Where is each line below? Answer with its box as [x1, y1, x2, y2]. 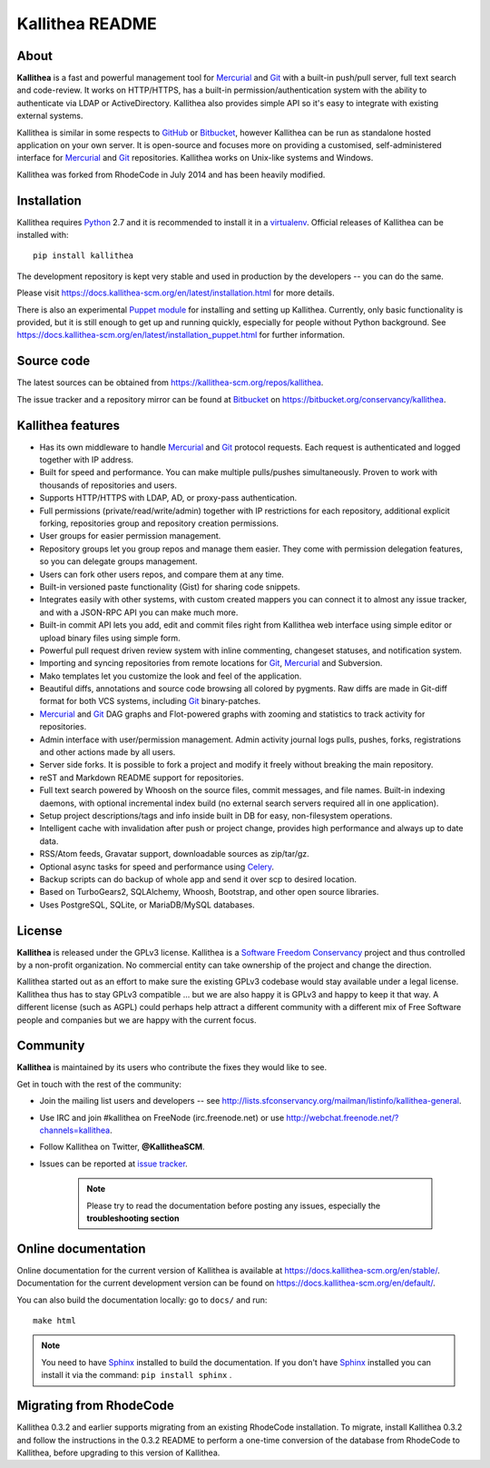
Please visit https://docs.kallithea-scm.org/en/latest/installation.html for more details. [16, 287, 335, 299]
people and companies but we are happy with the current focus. [16, 1014, 257, 1026]
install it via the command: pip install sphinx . [41, 1370, 232, 1381]
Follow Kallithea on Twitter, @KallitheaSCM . [39, 1141, 205, 1153]
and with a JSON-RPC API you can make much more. [39, 607, 239, 618]
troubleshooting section [86, 1213, 180, 1224]
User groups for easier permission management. [39, 531, 221, 541]
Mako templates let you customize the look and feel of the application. [39, 670, 302, 681]
